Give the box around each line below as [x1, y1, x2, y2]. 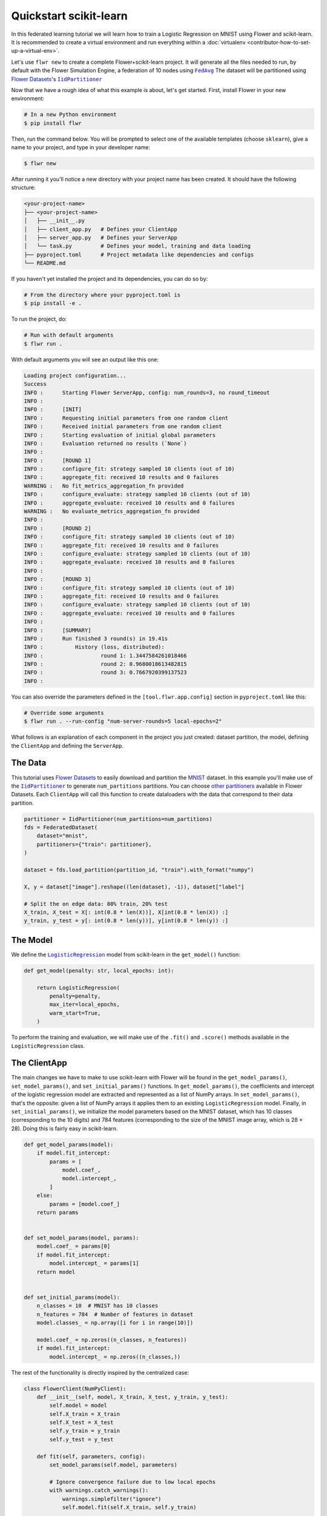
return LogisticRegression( [36, 984, 121, 991]
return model [36, 1268, 76, 1275]
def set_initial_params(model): [24, 1293, 121, 1301]
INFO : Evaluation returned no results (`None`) [24, 440, 187, 447]
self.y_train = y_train [49, 1427, 121, 1434]
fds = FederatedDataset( [24, 824, 98, 831]
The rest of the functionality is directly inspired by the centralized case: [11, 1369, 189, 1376]
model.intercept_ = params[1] [49, 1260, 139, 1267]
